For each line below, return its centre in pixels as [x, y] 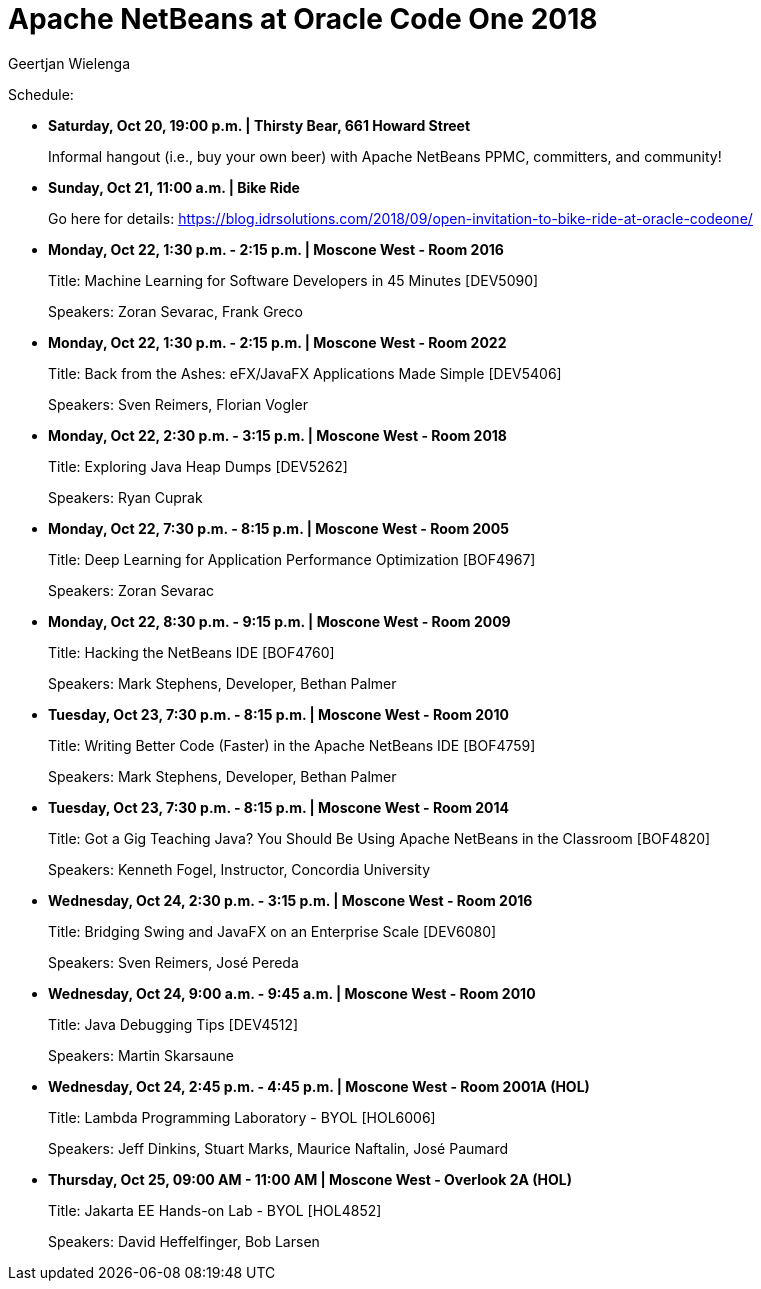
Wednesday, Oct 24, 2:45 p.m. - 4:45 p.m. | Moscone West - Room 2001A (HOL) [319, 1086]
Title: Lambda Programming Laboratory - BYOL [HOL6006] [242, 1117]
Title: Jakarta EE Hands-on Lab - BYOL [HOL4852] [215, 1210]
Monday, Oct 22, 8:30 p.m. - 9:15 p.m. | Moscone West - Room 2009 [279, 621]
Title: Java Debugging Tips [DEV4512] [173, 1024]
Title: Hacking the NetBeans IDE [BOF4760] [191, 652]
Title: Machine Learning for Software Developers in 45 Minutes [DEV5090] [293, 280]
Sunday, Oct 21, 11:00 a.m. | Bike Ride [174, 187]
